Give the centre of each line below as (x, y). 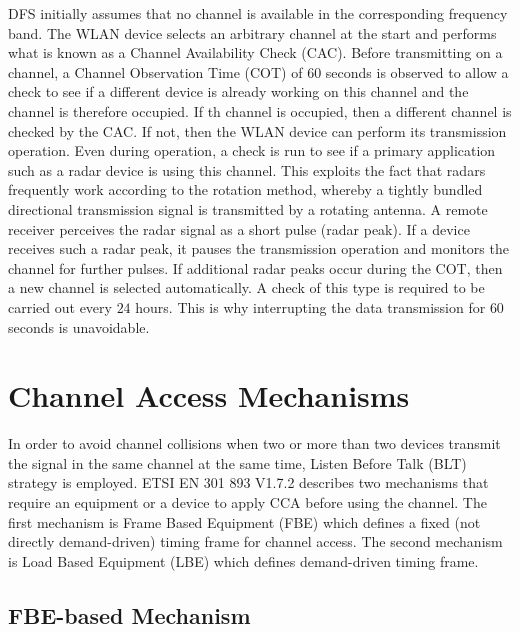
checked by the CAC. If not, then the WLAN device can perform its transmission (257, 130)
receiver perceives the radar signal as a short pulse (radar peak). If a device (239, 228)
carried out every (60, 306)
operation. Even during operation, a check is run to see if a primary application (252, 150)
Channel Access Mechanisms (209, 395)
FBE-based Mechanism (129, 614)
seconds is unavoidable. (79, 326)
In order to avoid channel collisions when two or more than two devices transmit (254, 443)
